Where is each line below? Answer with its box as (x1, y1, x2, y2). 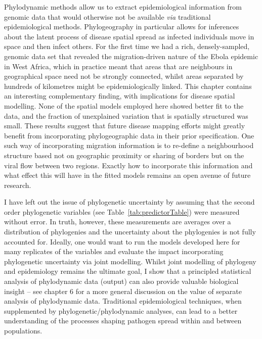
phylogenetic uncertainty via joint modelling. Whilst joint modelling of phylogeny (4, 256, 256, 266)
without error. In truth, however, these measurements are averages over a (4, 216, 231, 227)
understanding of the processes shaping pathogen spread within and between (4, 315, 242, 326)
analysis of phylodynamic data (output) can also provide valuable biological (4, 276, 239, 286)
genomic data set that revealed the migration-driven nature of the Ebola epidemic (4, 51, 258, 61)
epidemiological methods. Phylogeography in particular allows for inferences (4, 21, 239, 32)
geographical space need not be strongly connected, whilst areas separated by (4, 71, 244, 81)
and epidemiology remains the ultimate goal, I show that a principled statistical (4, 266, 251, 276)
